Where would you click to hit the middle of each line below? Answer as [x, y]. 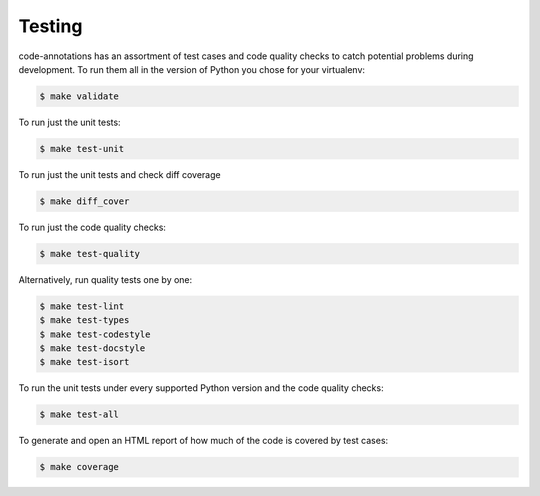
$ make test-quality [89, 253]
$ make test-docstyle [92, 348]
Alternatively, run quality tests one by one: [105, 279]
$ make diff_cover [84, 201]
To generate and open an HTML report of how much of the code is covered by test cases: [203, 441]
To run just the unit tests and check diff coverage [119, 174]
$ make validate [79, 96]
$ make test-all [79, 414]
